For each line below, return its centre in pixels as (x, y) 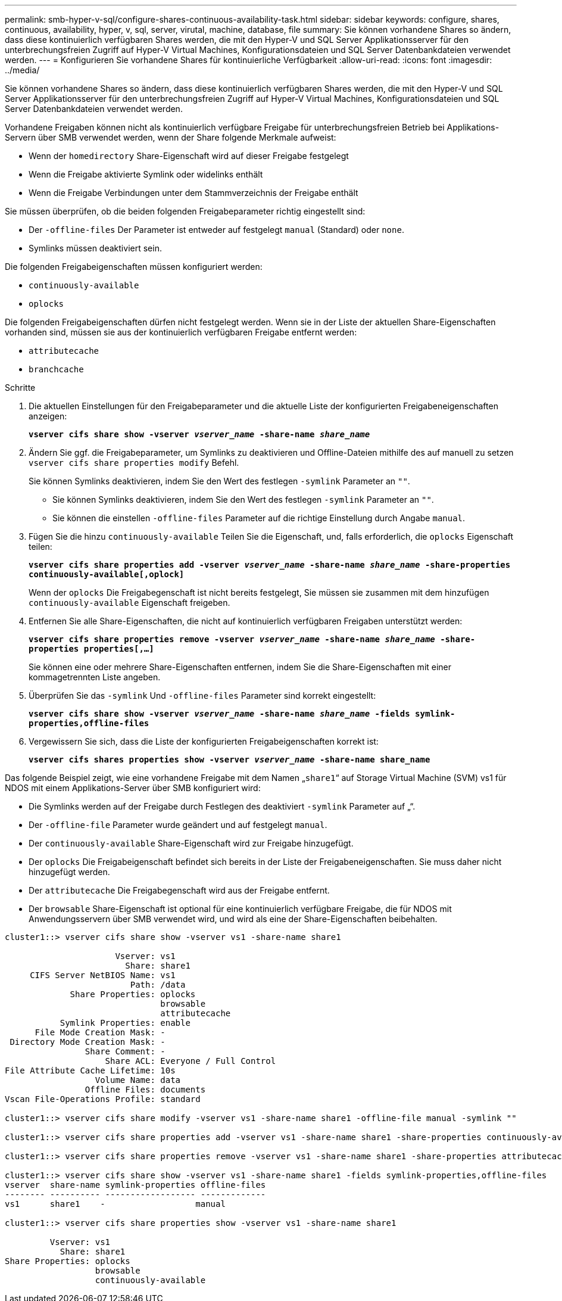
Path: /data (158, 985)
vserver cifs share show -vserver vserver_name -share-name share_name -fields (219, 714)
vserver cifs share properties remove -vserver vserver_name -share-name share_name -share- (252, 639)
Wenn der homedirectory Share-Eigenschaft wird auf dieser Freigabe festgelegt (189, 156)
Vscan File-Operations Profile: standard (103, 1099)
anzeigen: (48, 416)
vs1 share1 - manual (115, 1204)
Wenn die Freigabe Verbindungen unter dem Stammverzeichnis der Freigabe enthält (193, 193)
